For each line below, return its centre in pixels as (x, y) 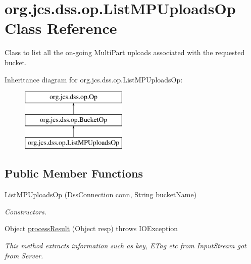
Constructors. (26, 211)
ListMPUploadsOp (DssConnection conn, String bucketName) (101, 194)
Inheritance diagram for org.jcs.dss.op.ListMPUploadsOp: (94, 79)
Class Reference (61, 28)
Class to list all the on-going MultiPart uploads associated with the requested (125, 52)
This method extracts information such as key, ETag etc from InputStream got (125, 246)
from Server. (24, 255)
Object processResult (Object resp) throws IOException (91, 228)
